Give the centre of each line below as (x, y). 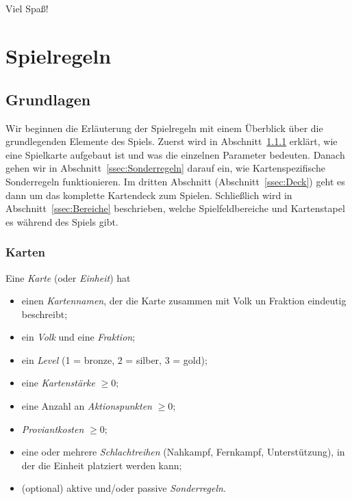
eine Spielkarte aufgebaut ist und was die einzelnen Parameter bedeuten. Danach (175, 154)
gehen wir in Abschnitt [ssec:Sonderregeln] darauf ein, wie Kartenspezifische (165, 168)
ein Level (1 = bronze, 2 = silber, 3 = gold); (114, 359)
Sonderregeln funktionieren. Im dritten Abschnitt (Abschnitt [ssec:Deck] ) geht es (175, 181)
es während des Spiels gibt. (62, 221)
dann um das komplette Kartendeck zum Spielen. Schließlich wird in (149, 195)
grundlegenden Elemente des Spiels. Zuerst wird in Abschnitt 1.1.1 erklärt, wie (172, 141)
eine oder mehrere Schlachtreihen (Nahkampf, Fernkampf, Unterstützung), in (183, 452)
